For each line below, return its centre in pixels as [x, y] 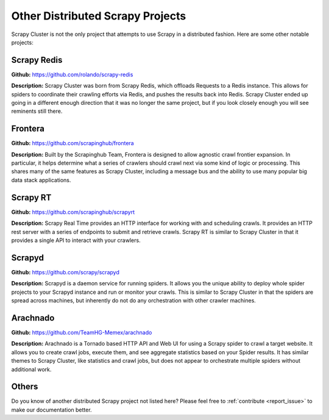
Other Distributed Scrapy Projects [99, 16]
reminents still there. [37, 111]
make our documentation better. [51, 410]
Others [25, 387]
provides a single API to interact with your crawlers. [76, 240]
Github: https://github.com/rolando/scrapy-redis [72, 74]
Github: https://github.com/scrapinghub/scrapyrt [73, 212]
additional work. [31, 369]
